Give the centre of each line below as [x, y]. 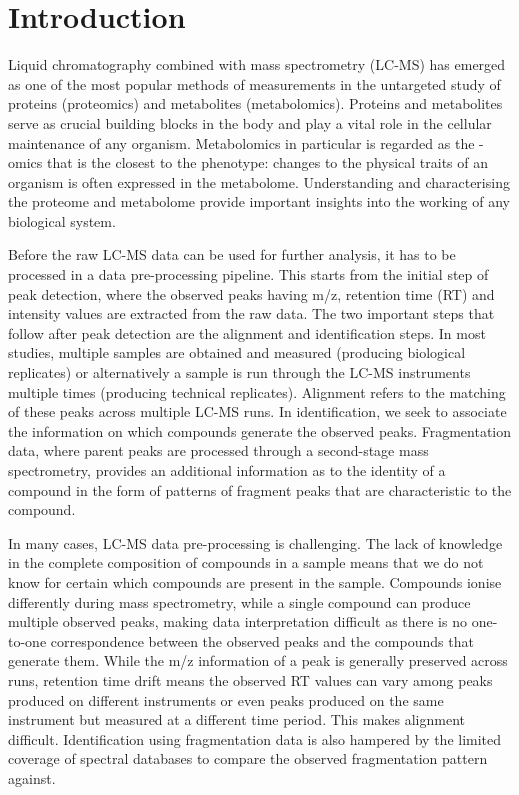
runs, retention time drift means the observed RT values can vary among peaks [250, 679]
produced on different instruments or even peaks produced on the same [226, 699]
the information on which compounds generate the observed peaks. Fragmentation [260, 430]
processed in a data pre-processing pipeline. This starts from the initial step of [248, 274]
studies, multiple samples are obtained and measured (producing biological [237, 352]
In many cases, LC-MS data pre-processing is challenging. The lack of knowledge [255, 542]
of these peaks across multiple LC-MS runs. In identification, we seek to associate [257, 411]
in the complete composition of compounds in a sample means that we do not [246, 562]
